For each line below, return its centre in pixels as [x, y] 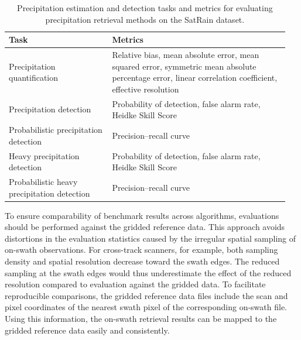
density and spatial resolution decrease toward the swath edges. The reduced [142, 261]
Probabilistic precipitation [56, 130]
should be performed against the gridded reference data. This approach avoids [145, 227]
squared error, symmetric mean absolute [184, 66]
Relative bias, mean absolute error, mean [186, 55]
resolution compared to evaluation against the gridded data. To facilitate [135, 284]
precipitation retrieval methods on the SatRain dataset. [145, 19]
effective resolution [146, 89]
